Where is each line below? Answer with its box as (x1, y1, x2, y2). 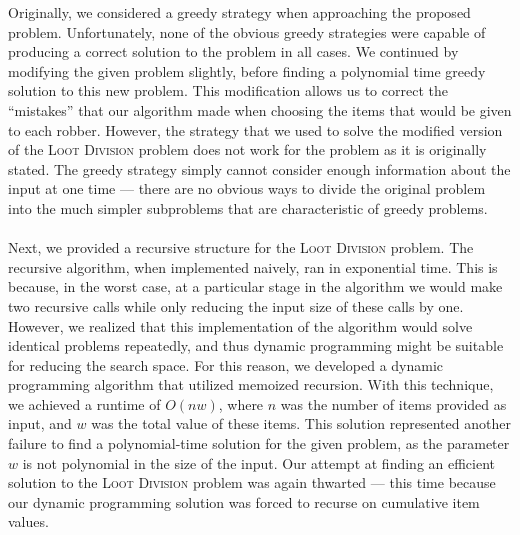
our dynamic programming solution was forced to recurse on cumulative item (8, 491, 480, 512)
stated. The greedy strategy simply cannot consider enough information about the (8, 158, 511, 179)
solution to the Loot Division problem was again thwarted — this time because (8, 472, 496, 493)
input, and (8, 413, 72, 434)
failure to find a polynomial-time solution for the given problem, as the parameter (8, 433, 510, 454)
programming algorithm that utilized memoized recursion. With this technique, (8, 374, 494, 395)
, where (218, 393, 264, 414)
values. (8, 511, 49, 532)
